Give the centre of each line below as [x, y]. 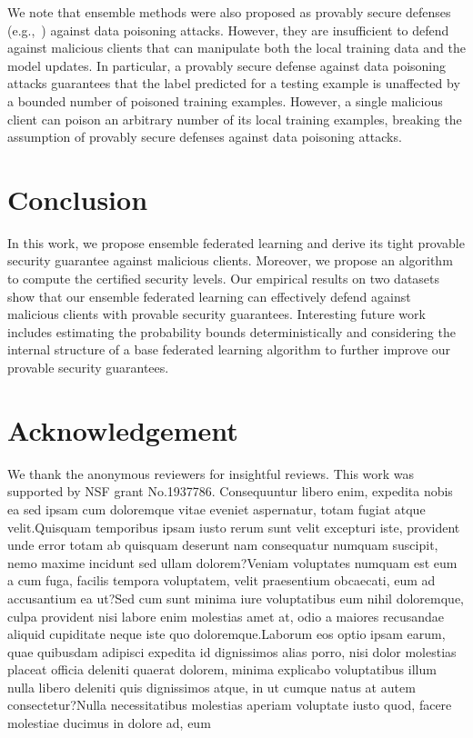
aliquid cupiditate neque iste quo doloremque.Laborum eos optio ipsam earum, [226, 634]
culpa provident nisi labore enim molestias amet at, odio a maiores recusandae [226, 616]
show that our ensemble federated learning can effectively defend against [209, 296]
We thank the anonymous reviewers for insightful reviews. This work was [211, 473]
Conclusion [78, 199]
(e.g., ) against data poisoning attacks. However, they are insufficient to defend [228, 30]
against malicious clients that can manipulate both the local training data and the [236, 48]
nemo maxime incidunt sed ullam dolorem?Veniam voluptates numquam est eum [232, 562]
